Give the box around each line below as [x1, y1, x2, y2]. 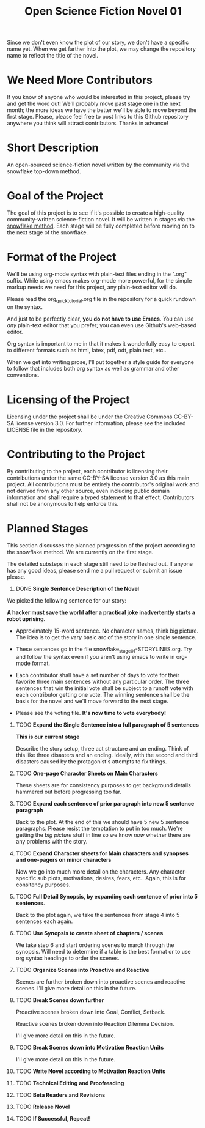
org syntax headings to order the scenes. [15, 954, 120, 962]
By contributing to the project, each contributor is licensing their [7, 467, 168, 475]
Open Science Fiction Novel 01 [24, 4, 182, 18]
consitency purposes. [15, 881, 71, 888]
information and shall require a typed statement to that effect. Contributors [7, 494, 195, 501]
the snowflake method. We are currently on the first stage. [7, 548, 154, 555]
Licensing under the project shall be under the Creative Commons [7, 413, 173, 420]
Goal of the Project [7, 189, 103, 203]
